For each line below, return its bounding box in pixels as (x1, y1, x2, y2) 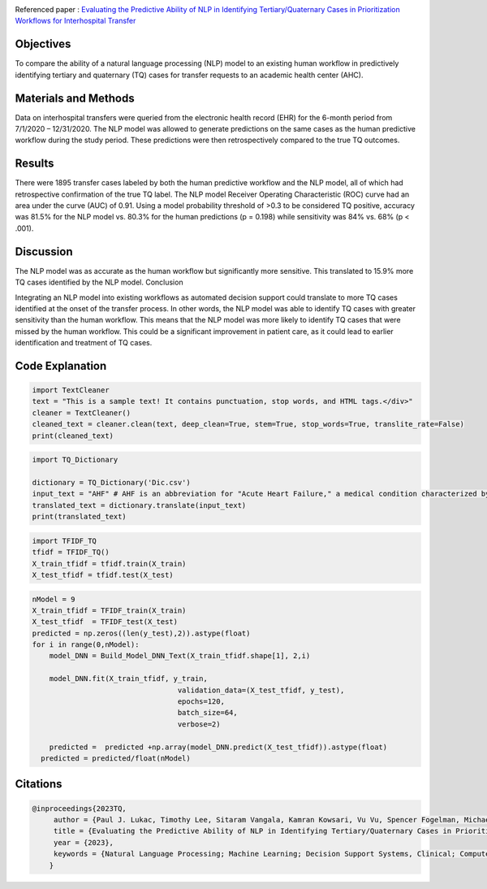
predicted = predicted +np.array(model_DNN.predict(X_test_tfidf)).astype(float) (49, 742, 388, 752)
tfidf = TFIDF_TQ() (32, 548, 110, 557)
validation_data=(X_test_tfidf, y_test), (177, 685, 345, 695)
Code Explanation (15, 358, 107, 373)
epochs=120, (177, 697, 225, 706)
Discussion (15, 245, 73, 258)
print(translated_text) (32, 512, 127, 522)
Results (15, 157, 54, 171)
